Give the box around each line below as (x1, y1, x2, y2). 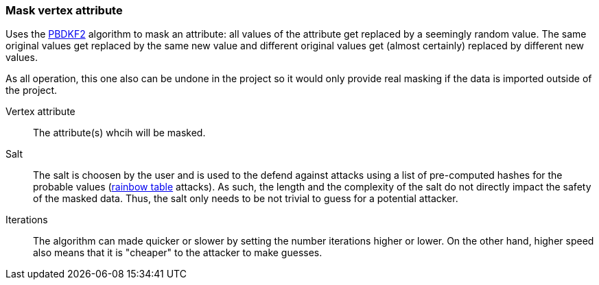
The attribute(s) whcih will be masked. (33, 127, 206, 139)
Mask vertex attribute (5, 3, 123, 17)
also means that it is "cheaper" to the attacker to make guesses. (33, 247, 322, 259)
